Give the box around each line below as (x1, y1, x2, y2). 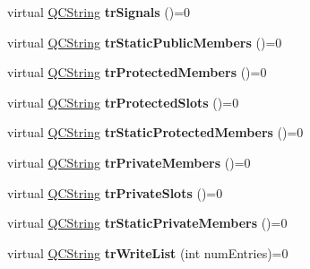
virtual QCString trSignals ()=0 (7, 3, 191, 21)
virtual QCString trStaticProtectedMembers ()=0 (7, 123, 304, 142)
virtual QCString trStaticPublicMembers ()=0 (7, 32, 282, 51)
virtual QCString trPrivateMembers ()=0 (7, 152, 251, 171)
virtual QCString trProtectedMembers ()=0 (7, 63, 267, 82)
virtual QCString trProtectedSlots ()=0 (7, 92, 239, 111)
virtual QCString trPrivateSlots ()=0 (7, 183, 223, 202)
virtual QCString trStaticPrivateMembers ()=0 (7, 213, 288, 232)
